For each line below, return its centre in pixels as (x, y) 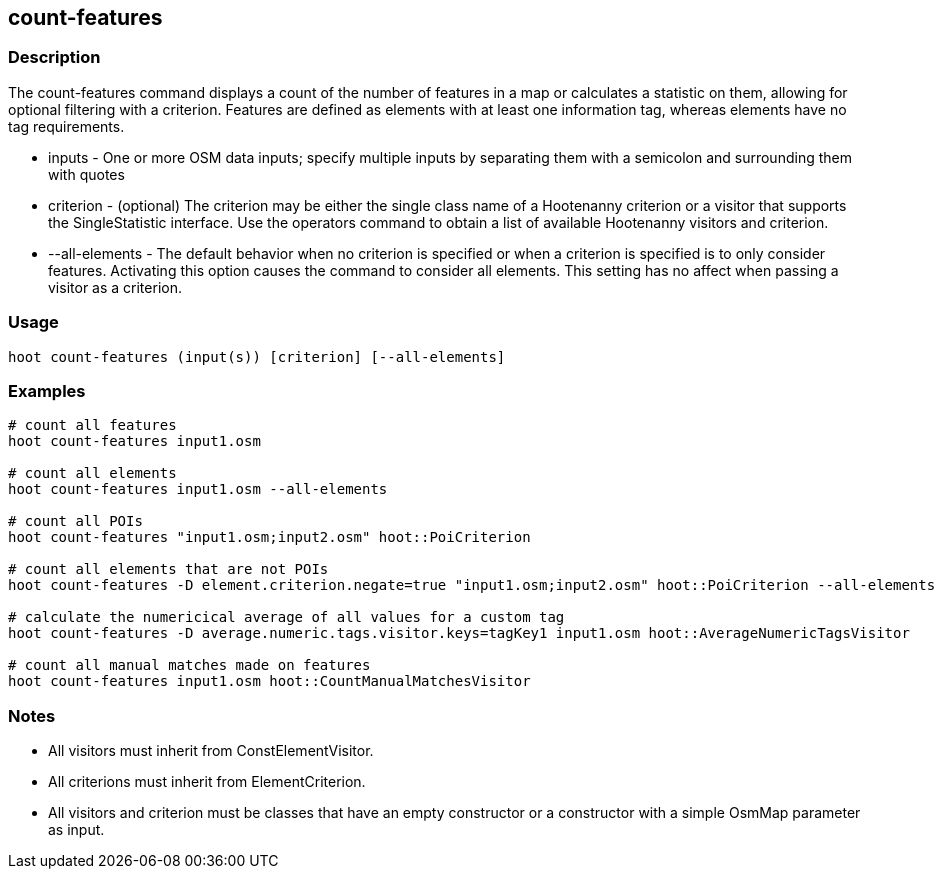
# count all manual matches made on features (189, 665)
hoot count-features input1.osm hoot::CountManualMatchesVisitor (269, 681)
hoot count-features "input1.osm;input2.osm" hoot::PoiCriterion (269, 537)
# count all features (92, 425)
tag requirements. (66, 126)
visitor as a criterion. (115, 287)
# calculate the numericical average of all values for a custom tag (286, 617)
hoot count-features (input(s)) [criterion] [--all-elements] (257, 356)
